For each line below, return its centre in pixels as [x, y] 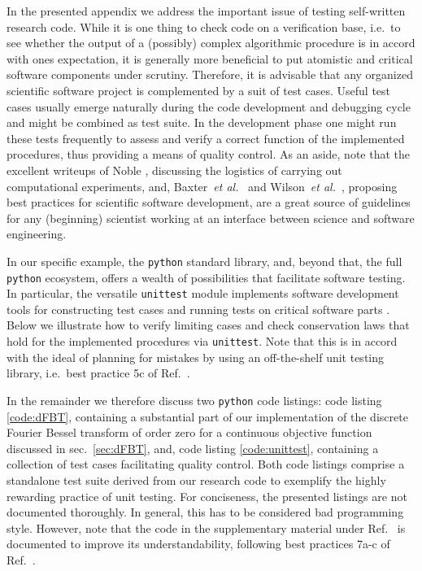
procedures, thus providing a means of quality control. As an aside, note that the [209, 154]
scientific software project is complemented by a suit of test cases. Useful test [199, 90]
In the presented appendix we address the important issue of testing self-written [206, 11]
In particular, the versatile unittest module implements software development [203, 293]
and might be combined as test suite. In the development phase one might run [202, 122]
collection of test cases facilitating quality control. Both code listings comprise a [206, 464]
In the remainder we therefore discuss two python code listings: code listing [194, 400]
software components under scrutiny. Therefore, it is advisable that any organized [210, 74]
